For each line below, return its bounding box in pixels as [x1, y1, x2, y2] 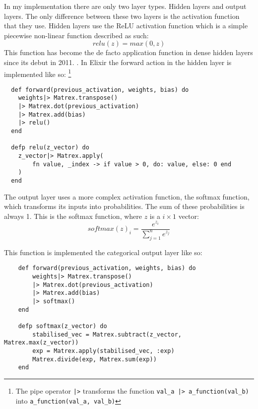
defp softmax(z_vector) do [18, 322, 107, 330]
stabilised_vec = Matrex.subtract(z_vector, [32, 331, 182, 338]
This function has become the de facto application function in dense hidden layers [4, 47, 253, 58]
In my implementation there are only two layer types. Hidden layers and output [4, 1, 247, 11]
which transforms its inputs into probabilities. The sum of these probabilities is [4, 201, 245, 211]
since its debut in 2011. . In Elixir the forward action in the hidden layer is [4, 57, 232, 67]
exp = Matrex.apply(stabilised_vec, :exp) [32, 347, 175, 354]
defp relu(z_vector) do [11, 144, 89, 151]
